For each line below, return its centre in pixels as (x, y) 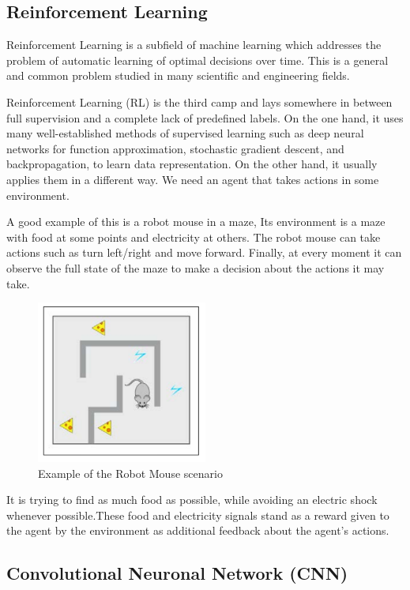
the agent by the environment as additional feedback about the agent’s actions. (198, 530)
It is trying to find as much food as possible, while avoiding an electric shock (192, 500)
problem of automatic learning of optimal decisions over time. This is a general (197, 60)
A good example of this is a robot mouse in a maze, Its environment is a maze (196, 222)
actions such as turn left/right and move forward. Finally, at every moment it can (204, 252)
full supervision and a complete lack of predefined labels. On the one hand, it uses (205, 117)
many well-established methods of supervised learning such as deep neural (185, 133)
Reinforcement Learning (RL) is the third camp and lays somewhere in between (199, 101)
